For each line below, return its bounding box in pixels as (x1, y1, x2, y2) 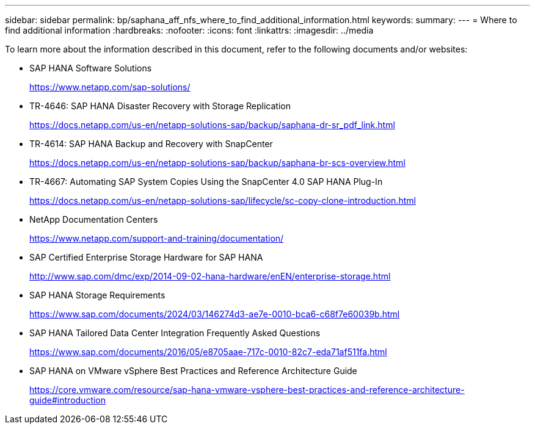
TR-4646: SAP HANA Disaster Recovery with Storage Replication (29, 101, 291, 111)
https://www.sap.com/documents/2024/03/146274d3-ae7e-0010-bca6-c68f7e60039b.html (29, 309, 400, 319)
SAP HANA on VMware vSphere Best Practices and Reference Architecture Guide (29, 366, 357, 376)
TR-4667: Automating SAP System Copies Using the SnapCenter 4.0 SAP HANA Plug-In (29, 176, 383, 187)
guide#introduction (29, 395, 106, 405)
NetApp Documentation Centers (29, 214, 158, 225)
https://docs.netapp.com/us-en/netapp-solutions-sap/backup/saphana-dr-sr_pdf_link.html (29, 120, 395, 130)
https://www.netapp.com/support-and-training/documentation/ (29, 233, 284, 243)
